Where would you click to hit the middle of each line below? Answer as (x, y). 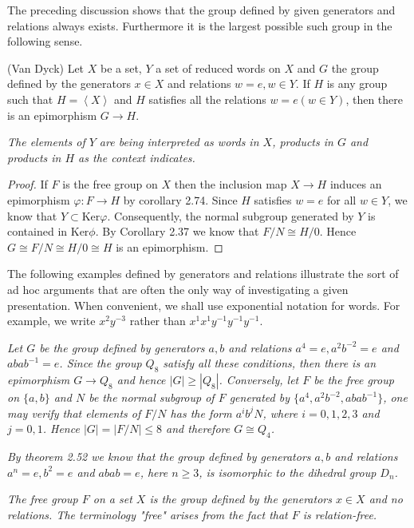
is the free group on (110, 184)
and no (386, 499)
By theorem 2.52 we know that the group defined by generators (159, 457)
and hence (141, 380)
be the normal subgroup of (152, 397)
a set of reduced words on (218, 67)
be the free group (354, 380)
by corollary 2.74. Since (180, 199)
